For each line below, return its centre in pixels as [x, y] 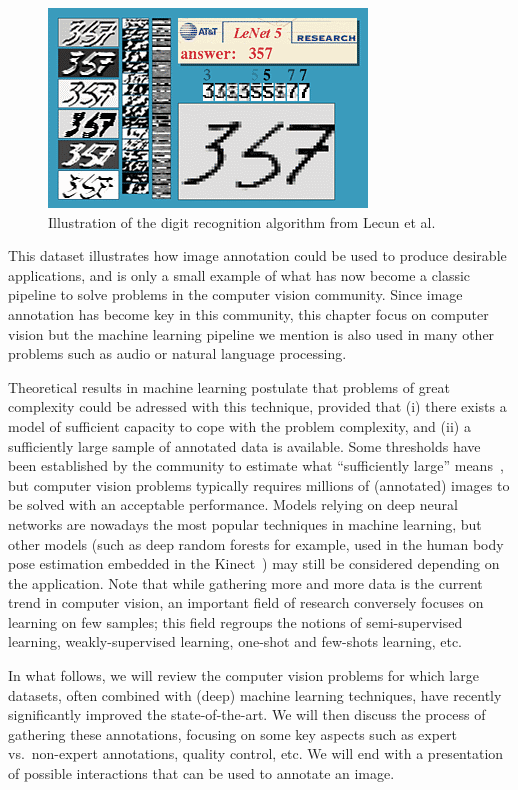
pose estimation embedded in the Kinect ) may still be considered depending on [254, 563]
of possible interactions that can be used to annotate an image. [201, 773]
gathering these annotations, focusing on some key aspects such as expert [233, 733]
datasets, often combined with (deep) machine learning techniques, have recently [255, 694]
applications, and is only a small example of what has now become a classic [239, 274]
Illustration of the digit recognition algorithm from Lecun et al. [242, 221]
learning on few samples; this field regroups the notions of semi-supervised [235, 621]
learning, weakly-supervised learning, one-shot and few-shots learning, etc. [235, 641]
